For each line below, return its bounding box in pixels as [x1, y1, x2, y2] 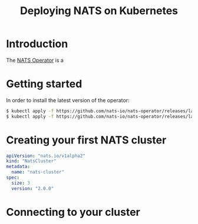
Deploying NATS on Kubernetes [19, 4, 179, 18]
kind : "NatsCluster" [6, 158, 57, 164]
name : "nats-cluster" [11, 169, 65, 175]
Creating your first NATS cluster [6, 133, 167, 146]
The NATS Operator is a [6, 56, 64, 63]
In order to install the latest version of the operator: [6, 96, 130, 103]
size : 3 [11, 180, 31, 186]
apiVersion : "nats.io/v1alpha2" [6, 153, 85, 159]
